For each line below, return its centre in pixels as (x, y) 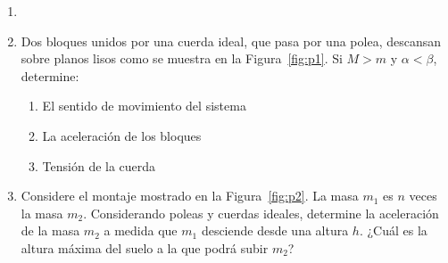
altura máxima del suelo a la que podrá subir (145, 247)
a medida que (141, 230)
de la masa (50, 230)
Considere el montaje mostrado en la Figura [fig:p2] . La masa (190, 196)
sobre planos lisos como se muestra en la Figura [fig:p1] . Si (182, 58)
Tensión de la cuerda (99, 165)
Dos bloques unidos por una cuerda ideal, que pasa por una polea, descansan (231, 41)
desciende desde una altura (275, 230)
